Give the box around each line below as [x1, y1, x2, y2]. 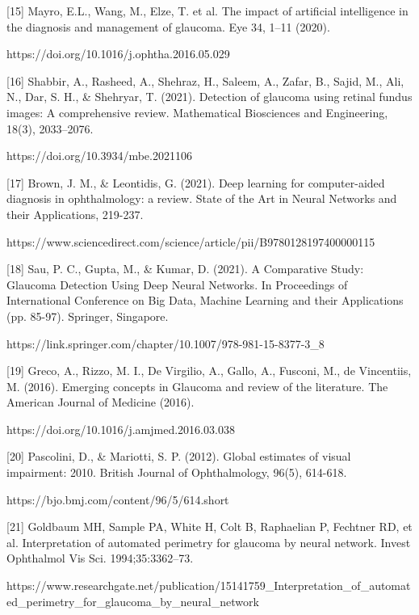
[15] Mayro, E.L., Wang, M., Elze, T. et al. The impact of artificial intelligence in [6, 2, 409, 19]
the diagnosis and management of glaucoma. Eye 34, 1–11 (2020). [6, 18, 330, 35]
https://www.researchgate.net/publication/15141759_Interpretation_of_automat [6, 577, 411, 594]
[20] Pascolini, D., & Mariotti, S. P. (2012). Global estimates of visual [6, 448, 351, 465]
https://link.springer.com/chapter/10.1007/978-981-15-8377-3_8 [6, 335, 325, 352]
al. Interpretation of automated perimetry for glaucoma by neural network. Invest [6, 533, 411, 550]
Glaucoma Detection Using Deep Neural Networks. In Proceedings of [6, 276, 348, 293]
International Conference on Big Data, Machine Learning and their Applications [6, 292, 404, 309]
